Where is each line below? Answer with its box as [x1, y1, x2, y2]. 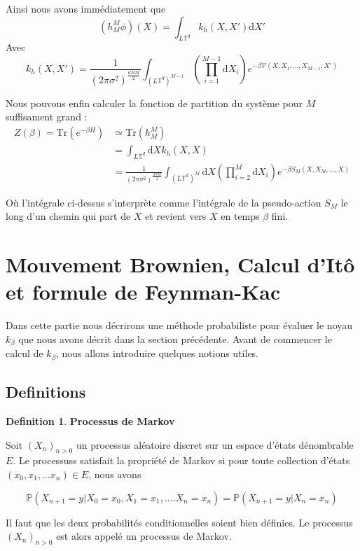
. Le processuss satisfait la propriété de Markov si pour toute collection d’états [13, 453, 350, 468]
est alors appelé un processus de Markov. [56, 529, 232, 543]
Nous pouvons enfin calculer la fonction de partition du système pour [6, 95, 303, 110]
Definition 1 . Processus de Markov [6, 413, 175, 428]
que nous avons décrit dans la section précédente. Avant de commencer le [18, 331, 332, 346]
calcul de [6, 346, 43, 361]
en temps [221, 209, 260, 223]
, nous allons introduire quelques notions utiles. [55, 346, 259, 361]
